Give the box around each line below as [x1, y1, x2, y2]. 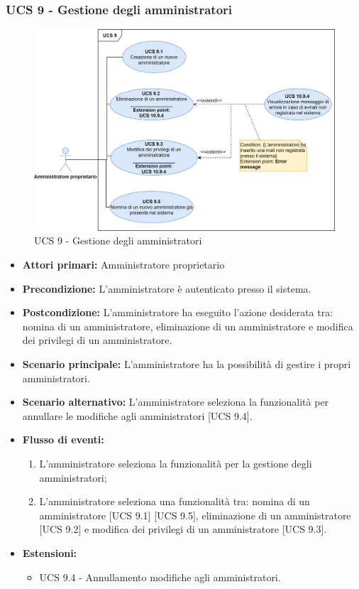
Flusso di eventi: [22, 432, 104, 447]
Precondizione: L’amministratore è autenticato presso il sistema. [22, 281, 311, 296]
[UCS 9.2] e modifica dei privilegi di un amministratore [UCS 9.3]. [39, 522, 327, 536]
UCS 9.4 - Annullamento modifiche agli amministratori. [39, 569, 281, 584]
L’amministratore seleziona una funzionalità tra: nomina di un [39, 494, 310, 509]
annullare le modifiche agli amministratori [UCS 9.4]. [22, 408, 253, 423]
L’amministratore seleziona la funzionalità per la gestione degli [39, 455, 312, 470]
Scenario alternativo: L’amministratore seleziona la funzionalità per [22, 394, 329, 409]
